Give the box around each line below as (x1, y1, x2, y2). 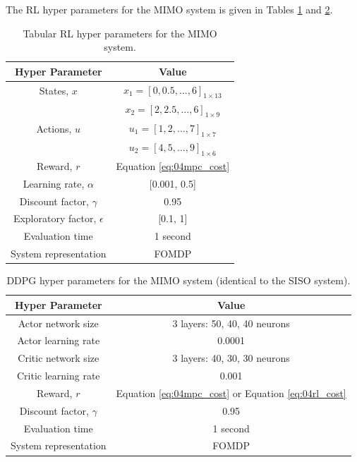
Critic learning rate (16, 368, 100, 383)
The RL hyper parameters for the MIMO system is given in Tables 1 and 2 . (6, 2, 333, 16)
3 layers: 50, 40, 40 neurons (172, 315, 290, 330)
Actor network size (18, 315, 99, 330)
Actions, (36, 121, 72, 135)
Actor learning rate (17, 333, 100, 348)
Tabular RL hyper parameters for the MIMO (23, 25, 217, 40)
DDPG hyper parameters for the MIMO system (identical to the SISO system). (6, 273, 351, 288)
